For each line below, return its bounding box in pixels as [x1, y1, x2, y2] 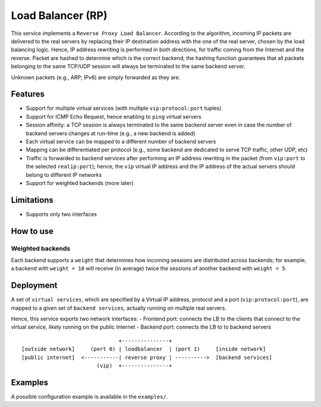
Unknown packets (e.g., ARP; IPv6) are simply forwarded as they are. [11, 74, 181, 81]
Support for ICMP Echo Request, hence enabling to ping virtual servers [26, 113, 202, 120]
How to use [11, 226, 53, 236]
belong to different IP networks [26, 171, 102, 178]
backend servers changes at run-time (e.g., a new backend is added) [26, 129, 196, 136]
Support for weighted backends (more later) [26, 179, 134, 186]
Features [11, 89, 45, 99]
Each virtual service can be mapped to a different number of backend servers [26, 138, 216, 145]
